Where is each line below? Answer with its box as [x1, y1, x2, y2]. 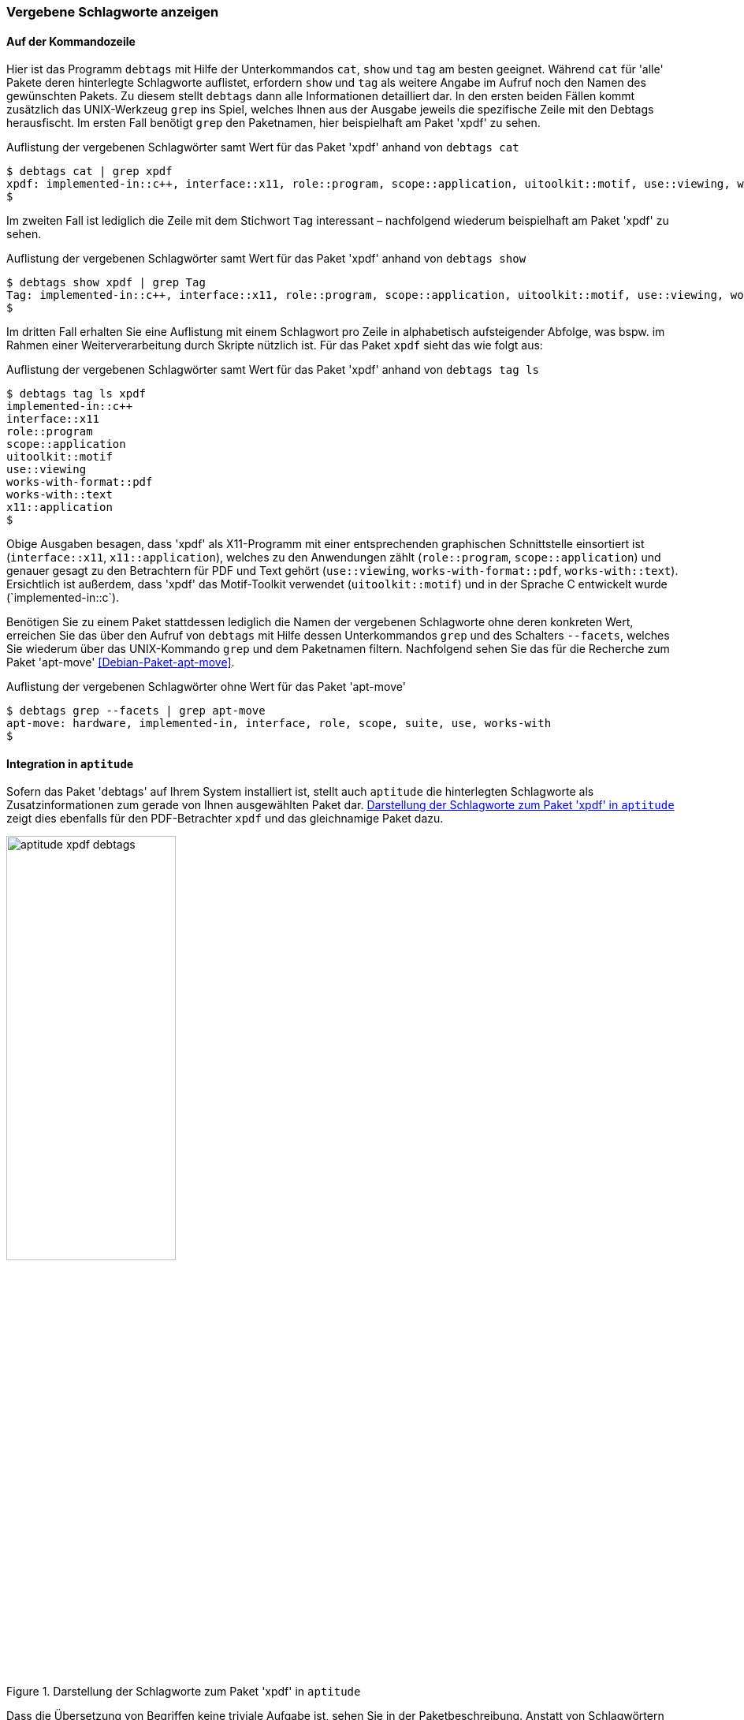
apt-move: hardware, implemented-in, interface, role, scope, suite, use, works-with [6, 717, 552, 730]
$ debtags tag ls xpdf [6, 387, 147, 401]
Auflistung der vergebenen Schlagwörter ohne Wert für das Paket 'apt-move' [6, 680, 406, 694]
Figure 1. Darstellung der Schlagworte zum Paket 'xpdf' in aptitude [6, 1685, 361, 1699]
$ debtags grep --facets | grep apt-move [6, 704, 266, 718]
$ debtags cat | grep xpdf [6, 165, 173, 178]
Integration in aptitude [6, 756, 134, 770]
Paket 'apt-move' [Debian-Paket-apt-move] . [6, 655, 235, 670]
